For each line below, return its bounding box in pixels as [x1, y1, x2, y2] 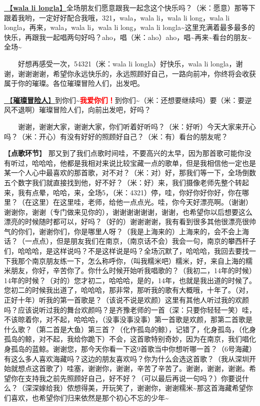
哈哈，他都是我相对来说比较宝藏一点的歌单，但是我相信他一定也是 [38, 157, 256, 168]
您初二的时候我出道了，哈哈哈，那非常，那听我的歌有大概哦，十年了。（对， [4, 285, 252, 295]
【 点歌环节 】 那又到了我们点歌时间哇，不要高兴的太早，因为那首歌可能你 [4, 148, 244, 158]
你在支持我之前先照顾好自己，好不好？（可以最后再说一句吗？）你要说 [10, 373, 242, 383]
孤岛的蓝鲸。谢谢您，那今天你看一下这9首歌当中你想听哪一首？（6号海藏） [10, 344, 256, 354]
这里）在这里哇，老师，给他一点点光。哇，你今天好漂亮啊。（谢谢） [31, 197, 252, 207]
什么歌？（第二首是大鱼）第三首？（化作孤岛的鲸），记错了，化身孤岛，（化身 [4, 324, 256, 334]
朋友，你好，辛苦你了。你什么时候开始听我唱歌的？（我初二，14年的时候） [10, 265, 256, 276]
